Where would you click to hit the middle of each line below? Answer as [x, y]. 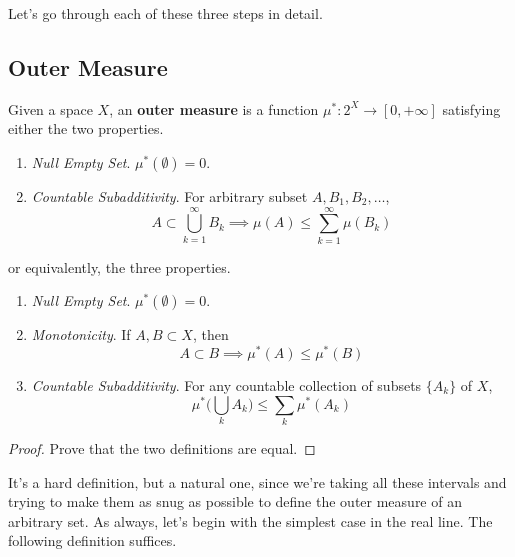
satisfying [471, 108]
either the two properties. [86, 128]
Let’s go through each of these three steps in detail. [165, 13]
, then [210, 334]
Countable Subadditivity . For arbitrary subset [169, 195]
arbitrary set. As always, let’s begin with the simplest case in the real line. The [250, 520]
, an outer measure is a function [214, 108]
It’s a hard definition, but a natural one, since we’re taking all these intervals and [257, 481]
